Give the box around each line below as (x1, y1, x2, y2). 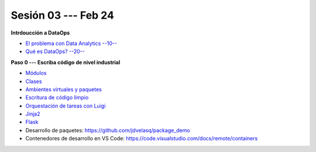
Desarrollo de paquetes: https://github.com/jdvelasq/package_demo (25, 126, 190, 134)
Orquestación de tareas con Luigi (25, 102, 106, 109)
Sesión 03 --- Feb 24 (11, 9, 114, 22)
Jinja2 (25, 110, 40, 118)
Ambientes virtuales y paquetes (25, 85, 102, 93)
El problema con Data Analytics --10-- (25, 40, 117, 47)
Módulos (25, 70, 47, 77)
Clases (25, 78, 42, 85)
